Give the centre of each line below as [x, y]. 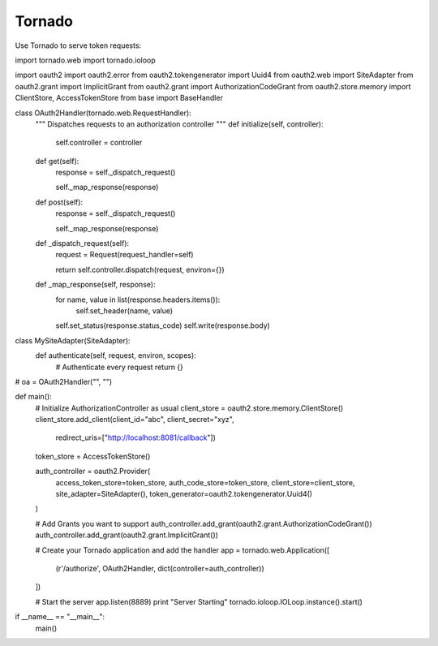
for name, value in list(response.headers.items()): [138, 299]
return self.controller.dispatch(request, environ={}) [140, 269]
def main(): [33, 397]
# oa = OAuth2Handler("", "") [64, 381]
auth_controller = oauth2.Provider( [92, 472]
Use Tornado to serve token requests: [78, 45]
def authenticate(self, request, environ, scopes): [116, 355]
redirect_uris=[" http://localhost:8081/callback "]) [136, 437]
